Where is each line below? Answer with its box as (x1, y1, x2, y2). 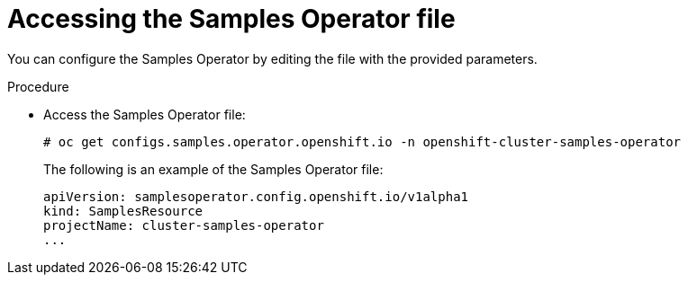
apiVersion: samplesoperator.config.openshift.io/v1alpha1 (43, 189, 469, 204)
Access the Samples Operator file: (43, 106, 246, 122)
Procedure (7, 78, 69, 94)
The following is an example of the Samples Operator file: (43, 161, 384, 177)
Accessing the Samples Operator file (7, 4, 456, 34)
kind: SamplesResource (43, 203, 204, 218)
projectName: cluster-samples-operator (43, 217, 324, 233)
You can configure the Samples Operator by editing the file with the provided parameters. (7, 50, 538, 66)
